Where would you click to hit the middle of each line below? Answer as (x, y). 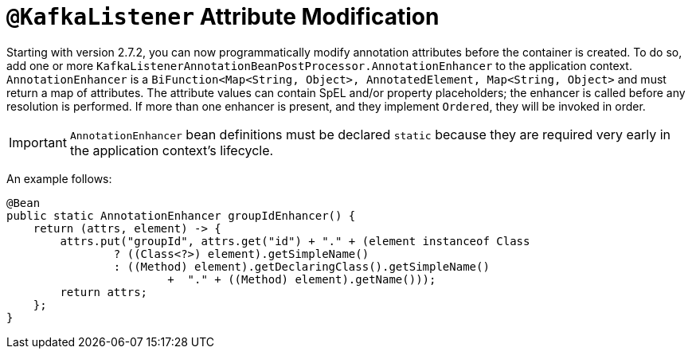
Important (38, 142)
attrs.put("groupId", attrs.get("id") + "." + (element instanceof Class (295, 241)
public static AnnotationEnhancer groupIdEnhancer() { (181, 215)
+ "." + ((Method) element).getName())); (302, 279)
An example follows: (59, 178)
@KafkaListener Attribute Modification (223, 17)
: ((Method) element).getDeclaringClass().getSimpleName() (301, 266)
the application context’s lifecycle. (172, 150)
